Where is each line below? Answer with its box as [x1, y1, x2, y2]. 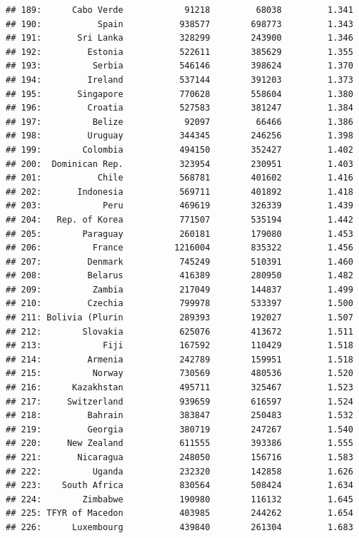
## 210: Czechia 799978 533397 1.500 [6, 298, 353, 309]
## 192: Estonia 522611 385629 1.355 [6, 46, 353, 57]
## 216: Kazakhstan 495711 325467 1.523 [6, 382, 353, 393]
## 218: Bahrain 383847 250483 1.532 [6, 410, 353, 421]
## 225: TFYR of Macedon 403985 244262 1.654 [6, 508, 353, 519]
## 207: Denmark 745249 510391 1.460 [6, 256, 353, 267]
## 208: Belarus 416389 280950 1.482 [6, 270, 353, 281]
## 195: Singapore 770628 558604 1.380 [6, 88, 353, 99]
